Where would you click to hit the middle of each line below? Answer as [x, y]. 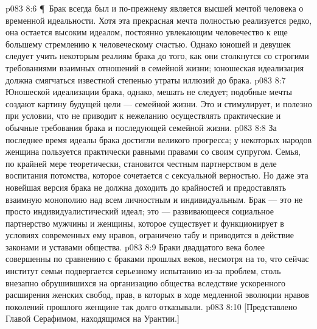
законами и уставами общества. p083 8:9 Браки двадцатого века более [135, 246]
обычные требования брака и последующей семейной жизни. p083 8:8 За [141, 127]
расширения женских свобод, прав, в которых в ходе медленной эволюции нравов [157, 295]
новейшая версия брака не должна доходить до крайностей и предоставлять [146, 187]
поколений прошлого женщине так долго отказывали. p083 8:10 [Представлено [152, 306]
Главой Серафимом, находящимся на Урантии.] [92, 318]
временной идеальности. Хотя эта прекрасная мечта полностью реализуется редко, [159, 20]
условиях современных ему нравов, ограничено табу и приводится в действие [150, 235]
